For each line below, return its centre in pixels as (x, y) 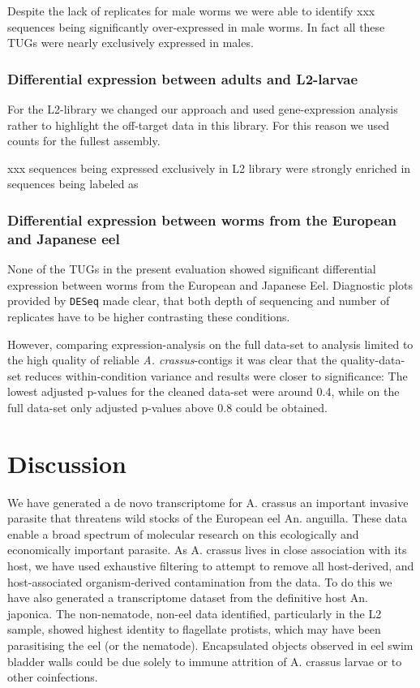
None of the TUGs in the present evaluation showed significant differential (192, 269)
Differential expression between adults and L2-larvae (183, 78)
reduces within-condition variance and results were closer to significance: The (216, 375)
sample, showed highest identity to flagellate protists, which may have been (194, 629)
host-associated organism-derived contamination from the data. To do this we (200, 581)
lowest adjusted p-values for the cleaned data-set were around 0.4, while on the (204, 391)
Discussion (67, 463)
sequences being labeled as (73, 184)
